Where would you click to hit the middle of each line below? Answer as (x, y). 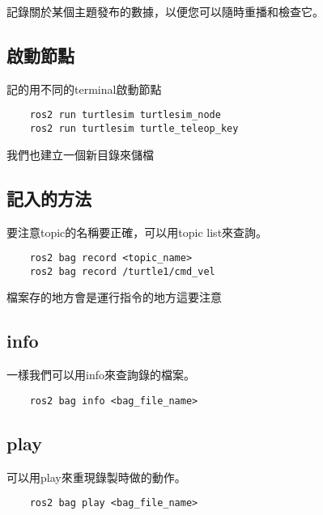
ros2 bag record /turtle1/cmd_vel (122, 271)
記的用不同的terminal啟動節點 (84, 89)
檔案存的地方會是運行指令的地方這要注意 (114, 297)
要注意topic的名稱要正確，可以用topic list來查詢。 (137, 232)
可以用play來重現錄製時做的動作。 (96, 477)
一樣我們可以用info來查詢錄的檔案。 (101, 375)
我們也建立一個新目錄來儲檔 (80, 154)
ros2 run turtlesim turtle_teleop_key (134, 129)
